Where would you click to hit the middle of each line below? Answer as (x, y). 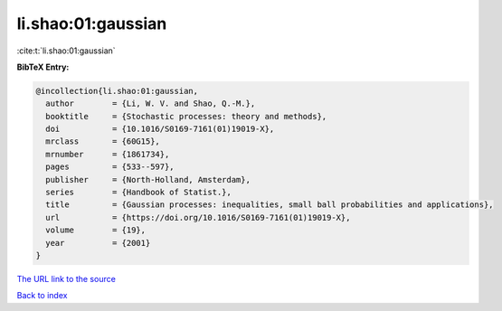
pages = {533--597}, (110, 167)
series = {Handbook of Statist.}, (139, 193)
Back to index (42, 296)
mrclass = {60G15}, (103, 141)
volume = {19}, (96, 230)
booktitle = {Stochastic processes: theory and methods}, (186, 116)
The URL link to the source (66, 278)
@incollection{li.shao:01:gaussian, (117, 91)
